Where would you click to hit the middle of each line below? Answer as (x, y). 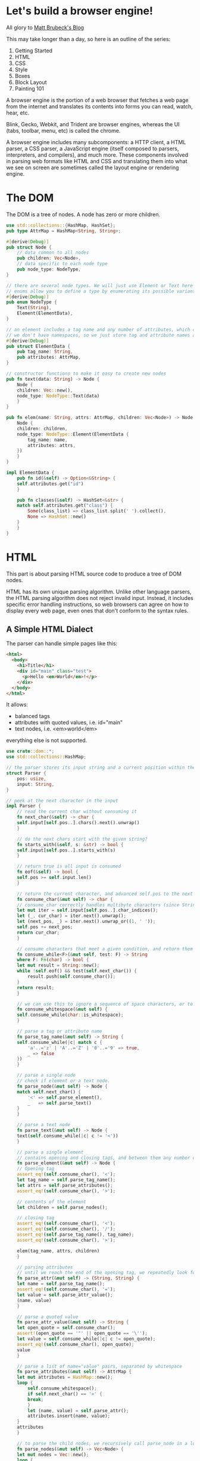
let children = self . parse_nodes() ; (62, 1207)
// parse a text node (43, 1125)
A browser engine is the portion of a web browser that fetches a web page (97, 100)
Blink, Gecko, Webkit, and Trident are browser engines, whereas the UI (93, 124)
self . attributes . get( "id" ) (50, 484)
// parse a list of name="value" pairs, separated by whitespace (100, 1366)
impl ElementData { (30, 473)
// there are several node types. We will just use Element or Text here (100, 285)
